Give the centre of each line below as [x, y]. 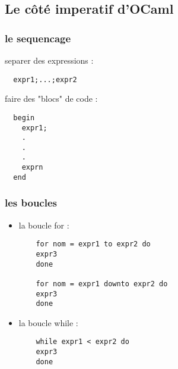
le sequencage [38, 38]
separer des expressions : [49, 60]
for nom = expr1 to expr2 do [93, 244]
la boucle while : [48, 322]
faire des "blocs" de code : [51, 98]
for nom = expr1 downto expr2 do [102, 284]
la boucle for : [44, 225]
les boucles [31, 203]
